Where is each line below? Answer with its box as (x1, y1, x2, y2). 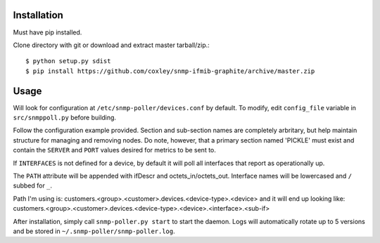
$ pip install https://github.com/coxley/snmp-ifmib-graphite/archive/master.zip (25, 67, 315, 75)
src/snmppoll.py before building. (13, 113, 116, 121)
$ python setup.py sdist (25, 57, 111, 65)
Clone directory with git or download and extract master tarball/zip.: (13, 41, 210, 49)
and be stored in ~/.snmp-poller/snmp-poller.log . (13, 227, 175, 235)
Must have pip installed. (13, 28, 82, 37)
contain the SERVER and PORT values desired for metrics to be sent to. (13, 146, 216, 155)
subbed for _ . (13, 181, 53, 190)
